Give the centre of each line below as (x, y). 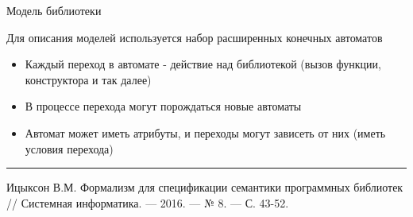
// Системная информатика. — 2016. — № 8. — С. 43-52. (148, 202)
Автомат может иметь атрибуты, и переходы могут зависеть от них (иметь (205, 132)
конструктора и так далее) (88, 79)
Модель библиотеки (54, 10)
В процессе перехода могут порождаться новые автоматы (163, 106)
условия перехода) (69, 148)
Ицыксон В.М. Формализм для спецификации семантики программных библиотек (205, 187)
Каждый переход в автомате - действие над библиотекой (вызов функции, (203, 64)
